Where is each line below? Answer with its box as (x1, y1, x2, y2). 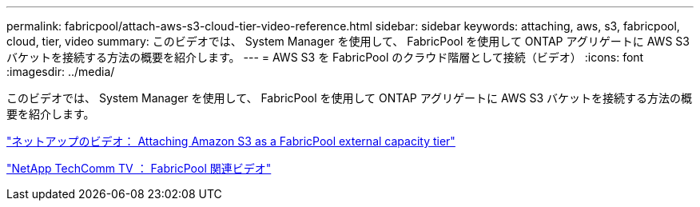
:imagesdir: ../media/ (6, 65, 115, 78)
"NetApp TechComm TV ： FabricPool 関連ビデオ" (6, 161, 272, 175)
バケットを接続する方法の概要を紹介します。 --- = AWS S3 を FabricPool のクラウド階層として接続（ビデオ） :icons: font (6, 50, 644, 64)
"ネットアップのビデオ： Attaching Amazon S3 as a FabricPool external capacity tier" (6, 134, 455, 148)
